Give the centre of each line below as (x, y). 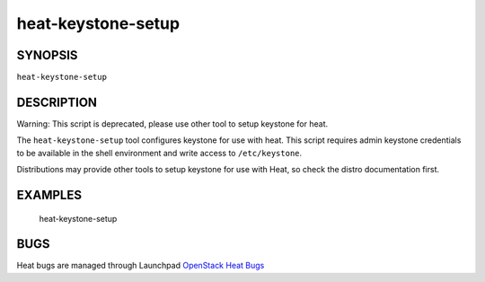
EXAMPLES (49, 194)
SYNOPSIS (47, 55)
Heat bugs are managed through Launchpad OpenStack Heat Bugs (141, 266)
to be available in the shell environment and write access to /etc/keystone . (159, 153)
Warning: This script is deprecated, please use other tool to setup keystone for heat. (172, 123)
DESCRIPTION (57, 102)
